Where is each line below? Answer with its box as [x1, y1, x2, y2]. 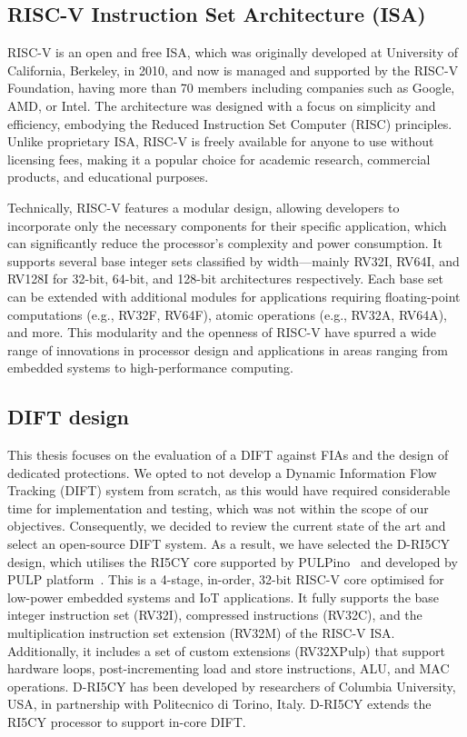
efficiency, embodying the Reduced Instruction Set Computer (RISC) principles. [7, 114, 452, 133]
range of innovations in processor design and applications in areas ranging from [7, 340, 448, 359]
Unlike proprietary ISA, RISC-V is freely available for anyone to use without [7, 132, 434, 151]
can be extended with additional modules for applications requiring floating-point [7, 286, 461, 305]
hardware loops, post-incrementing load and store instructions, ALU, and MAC [7, 659, 450, 678]
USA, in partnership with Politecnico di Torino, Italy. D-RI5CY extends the [7, 694, 432, 713]
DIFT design [7, 403, 129, 431]
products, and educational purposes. [7, 167, 209, 186]
